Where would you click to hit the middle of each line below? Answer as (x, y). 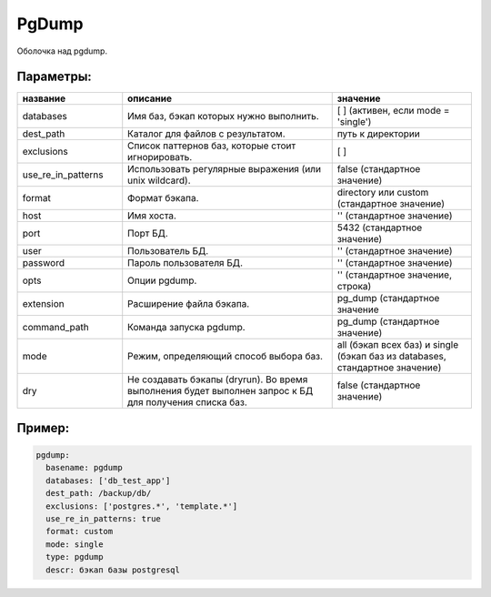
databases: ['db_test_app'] (108, 481)
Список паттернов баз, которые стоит (212, 146)
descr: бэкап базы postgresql (113, 570)
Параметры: (55, 77)
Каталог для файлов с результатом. (206, 134)
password (44, 263)
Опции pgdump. (162, 280)
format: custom (80, 531)
